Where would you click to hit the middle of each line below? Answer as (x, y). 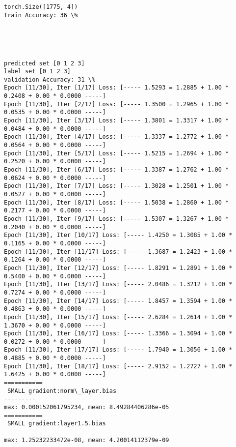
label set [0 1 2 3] (38, 72)
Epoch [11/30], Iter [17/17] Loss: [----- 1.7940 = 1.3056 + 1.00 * (118, 350)
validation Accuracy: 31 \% (50, 79)
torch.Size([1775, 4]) (41, 7)
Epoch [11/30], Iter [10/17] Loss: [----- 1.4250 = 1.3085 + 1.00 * (118, 235)
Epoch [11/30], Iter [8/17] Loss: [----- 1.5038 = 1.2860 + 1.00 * (117, 202)
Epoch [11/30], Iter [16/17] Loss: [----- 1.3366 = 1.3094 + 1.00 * (118, 334)
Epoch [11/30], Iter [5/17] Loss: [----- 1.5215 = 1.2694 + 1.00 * (117, 153)
